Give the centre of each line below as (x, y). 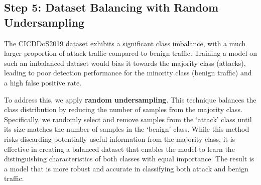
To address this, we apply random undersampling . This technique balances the (130, 99)
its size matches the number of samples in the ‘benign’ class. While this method (127, 129)
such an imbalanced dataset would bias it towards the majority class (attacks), (125, 63)
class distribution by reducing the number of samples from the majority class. (123, 109)
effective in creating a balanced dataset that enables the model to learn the (119, 149)
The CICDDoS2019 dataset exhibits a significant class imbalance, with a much (125, 43)
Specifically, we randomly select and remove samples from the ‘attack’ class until (128, 119)
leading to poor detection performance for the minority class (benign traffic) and (128, 73)
